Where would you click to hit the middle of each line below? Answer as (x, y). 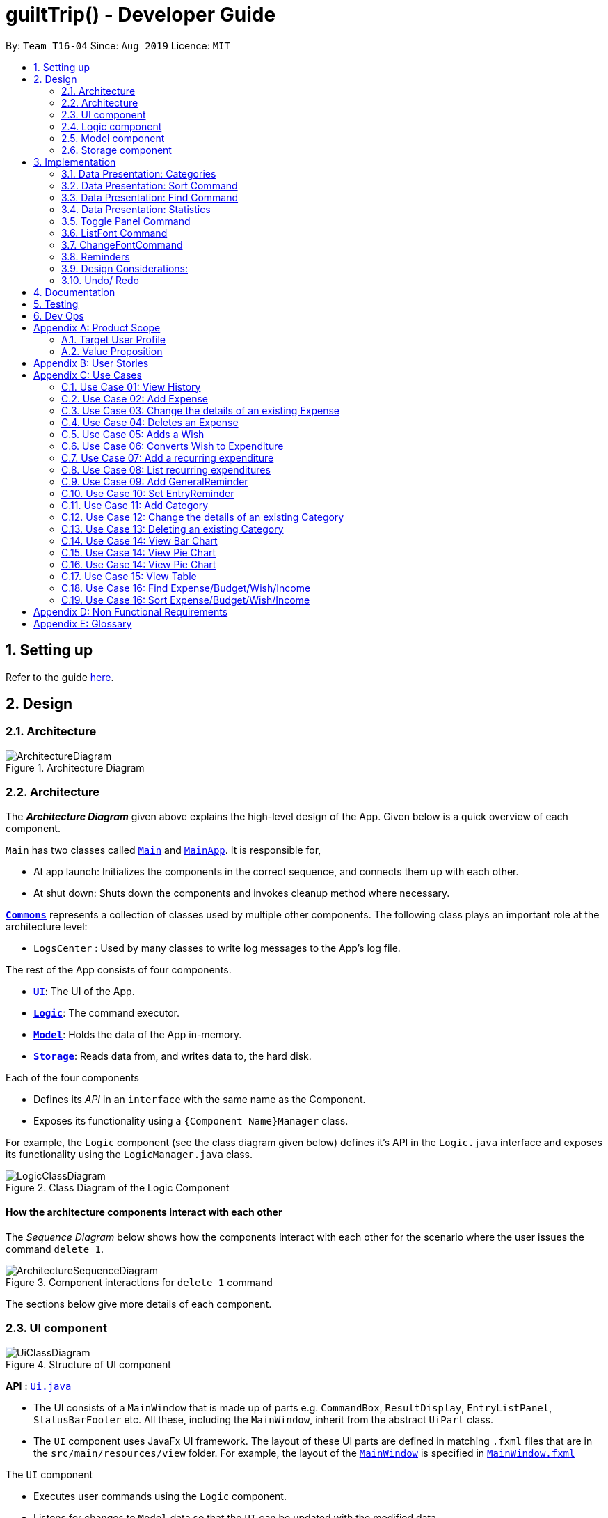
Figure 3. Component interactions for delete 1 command (139, 1282)
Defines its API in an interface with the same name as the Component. (200, 1099)
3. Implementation (75, 162)
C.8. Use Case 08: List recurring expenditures (166, 469)
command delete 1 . (55, 1249)
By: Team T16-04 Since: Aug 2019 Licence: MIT (118, 45)
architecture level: (47, 926)
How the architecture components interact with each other (144, 1212)
